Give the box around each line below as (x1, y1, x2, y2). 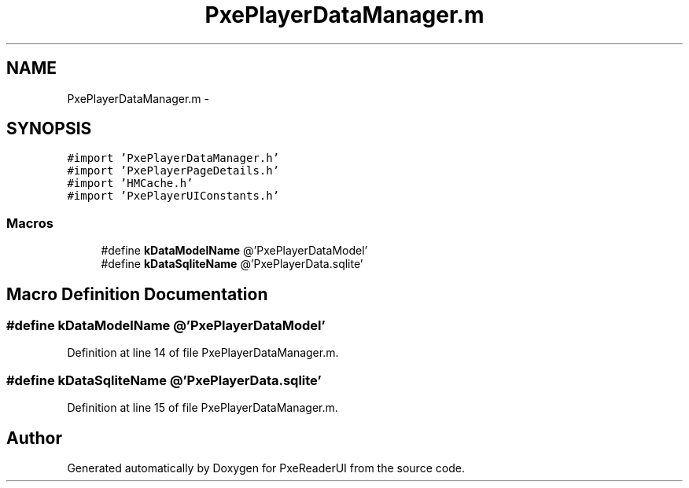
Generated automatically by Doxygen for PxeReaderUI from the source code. (67, 461, 465, 475)
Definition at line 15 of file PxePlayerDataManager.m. (67, 401, 338, 415)
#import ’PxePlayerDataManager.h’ (67, 152, 280, 165)
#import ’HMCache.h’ (67, 177, 193, 190)
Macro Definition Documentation (6, 284, 268, 304)
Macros (6, 215, 53, 231)
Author (6, 427, 62, 448)
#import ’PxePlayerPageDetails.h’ (67, 164, 280, 178)
